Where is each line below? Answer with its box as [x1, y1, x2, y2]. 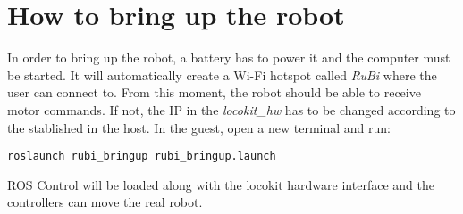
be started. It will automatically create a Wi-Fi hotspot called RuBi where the [7, 65, 437, 84]
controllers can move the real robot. [7, 193, 203, 211]
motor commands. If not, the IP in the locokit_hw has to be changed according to [7, 100, 456, 119]
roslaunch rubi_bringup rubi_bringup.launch [7, 150, 276, 163]
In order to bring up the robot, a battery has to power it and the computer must [7, 48, 450, 67]
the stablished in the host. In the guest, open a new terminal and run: [7, 118, 391, 136]
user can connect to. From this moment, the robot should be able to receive [7, 83, 421, 102]
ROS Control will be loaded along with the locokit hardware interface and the [7, 175, 434, 193]
